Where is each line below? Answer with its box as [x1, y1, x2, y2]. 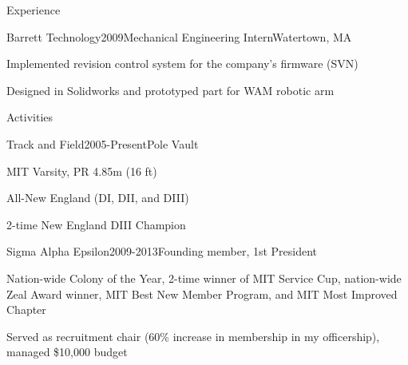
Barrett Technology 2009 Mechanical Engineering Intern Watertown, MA [6, 28, 352, 45]
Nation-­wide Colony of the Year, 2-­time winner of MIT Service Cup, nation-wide [6, 269, 402, 286]
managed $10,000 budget [6, 343, 128, 360]
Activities [6, 109, 53, 125]
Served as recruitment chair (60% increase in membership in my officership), [6, 327, 380, 344]
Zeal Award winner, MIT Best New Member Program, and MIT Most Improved [6, 285, 398, 302]
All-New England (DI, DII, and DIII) [6, 189, 189, 206]
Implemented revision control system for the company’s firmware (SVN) [6, 55, 358, 72]
